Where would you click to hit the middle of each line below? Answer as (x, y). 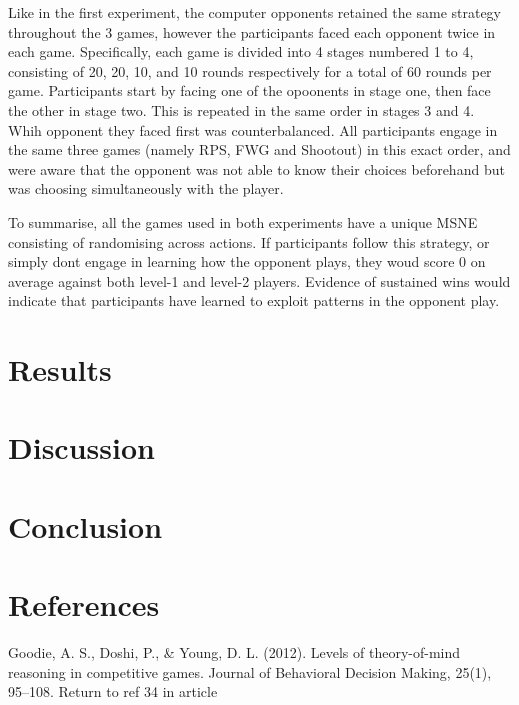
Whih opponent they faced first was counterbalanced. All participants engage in (253, 129)
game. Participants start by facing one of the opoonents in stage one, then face (249, 90)
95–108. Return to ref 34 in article (113, 691)
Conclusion (85, 525)
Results (60, 369)
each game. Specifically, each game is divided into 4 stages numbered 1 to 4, (241, 51)
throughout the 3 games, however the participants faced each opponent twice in (252, 31)
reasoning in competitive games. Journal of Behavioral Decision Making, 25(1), (250, 671)
